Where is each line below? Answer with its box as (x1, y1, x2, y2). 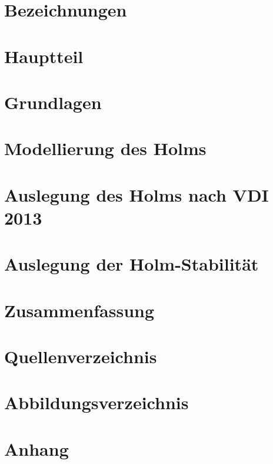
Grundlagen (4, 90, 102, 114)
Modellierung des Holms (4, 136, 207, 160)
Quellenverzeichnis (4, 344, 157, 368)
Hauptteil (4, 44, 84, 68)
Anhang (4, 436, 69, 460)
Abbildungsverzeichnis (4, 390, 189, 414)
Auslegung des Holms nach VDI (4, 182, 269, 206)
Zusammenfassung (4, 298, 155, 322)
